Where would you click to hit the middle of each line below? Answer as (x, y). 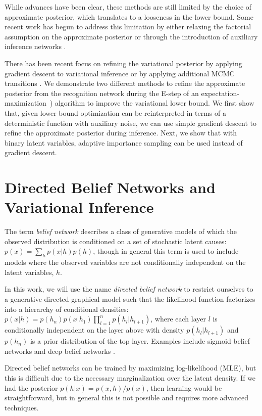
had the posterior (31, 387)
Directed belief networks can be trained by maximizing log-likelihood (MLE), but (130, 368)
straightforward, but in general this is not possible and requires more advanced (126, 398)
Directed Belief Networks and (110, 187)
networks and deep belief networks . (60, 351)
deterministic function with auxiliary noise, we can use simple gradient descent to (131, 123)
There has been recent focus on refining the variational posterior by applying (123, 63)
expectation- (220, 93)
